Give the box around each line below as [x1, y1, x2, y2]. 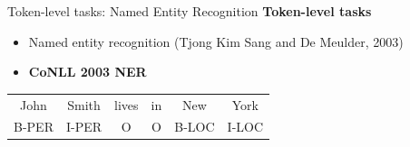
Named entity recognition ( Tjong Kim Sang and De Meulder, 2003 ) [28, 32, 404, 51]
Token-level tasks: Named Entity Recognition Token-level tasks [7, 2, 372, 20]
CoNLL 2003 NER [28, 62, 147, 81]
